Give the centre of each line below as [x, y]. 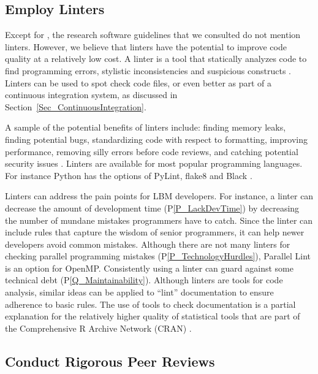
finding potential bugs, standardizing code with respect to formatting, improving [156, 139]
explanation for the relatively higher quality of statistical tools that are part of [153, 316]
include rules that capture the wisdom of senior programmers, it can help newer [155, 232]
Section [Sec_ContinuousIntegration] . [76, 106]
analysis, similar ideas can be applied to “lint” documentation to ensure [139, 292]
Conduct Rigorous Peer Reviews [110, 361]
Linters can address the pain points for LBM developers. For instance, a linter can [159, 196]
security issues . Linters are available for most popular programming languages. [154, 163]
